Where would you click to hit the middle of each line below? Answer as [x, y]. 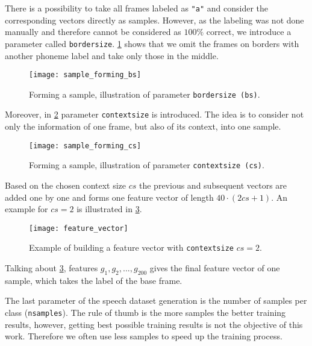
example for [27, 209]
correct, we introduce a [249, 32]
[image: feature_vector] [79, 228]
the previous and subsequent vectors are [213, 185]
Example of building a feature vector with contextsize [131, 247]
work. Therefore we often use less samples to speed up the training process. [144, 336]
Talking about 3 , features [51, 268]
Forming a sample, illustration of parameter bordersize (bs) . [145, 94]
